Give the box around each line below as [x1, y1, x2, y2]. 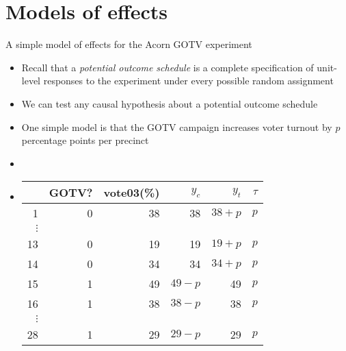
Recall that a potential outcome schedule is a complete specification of [21, 60, 314, 74]
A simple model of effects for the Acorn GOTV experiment [5, 37, 252, 51]
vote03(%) [103, 184, 160, 201]
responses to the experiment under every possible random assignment [43, 73, 334, 88]
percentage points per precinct [21, 133, 149, 147]
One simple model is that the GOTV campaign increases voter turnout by [21, 119, 332, 134]
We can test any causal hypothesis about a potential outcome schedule [21, 96, 318, 110]
